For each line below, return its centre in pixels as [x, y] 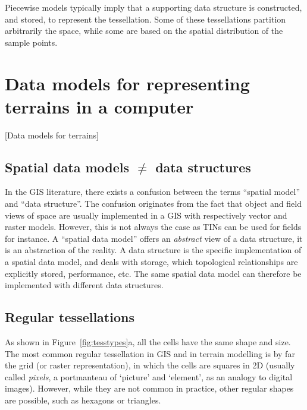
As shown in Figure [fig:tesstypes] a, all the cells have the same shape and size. [148, 342]
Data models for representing [127, 83]
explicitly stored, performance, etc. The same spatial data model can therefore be [153, 273]
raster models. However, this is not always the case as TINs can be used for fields [153, 227]
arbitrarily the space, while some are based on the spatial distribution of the [144, 31]
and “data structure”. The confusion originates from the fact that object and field [153, 204]
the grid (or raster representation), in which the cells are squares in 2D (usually [150, 365]
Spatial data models [67, 167]
